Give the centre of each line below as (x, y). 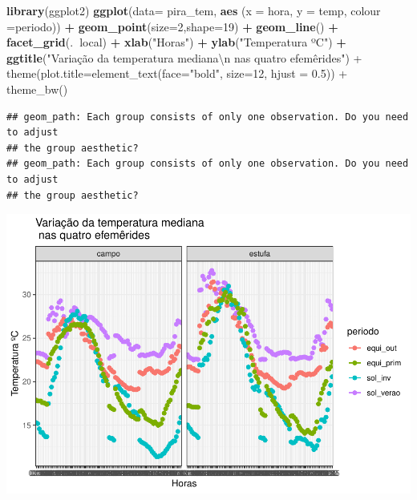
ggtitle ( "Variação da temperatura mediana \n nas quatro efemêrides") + (184, 57)
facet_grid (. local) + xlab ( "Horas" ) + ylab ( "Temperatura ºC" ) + (176, 42)
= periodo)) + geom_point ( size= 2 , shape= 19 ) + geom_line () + (172, 26)
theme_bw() (37, 89)
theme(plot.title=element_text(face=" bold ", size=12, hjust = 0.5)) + (177, 73)
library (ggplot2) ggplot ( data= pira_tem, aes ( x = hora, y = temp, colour (194, 10)
